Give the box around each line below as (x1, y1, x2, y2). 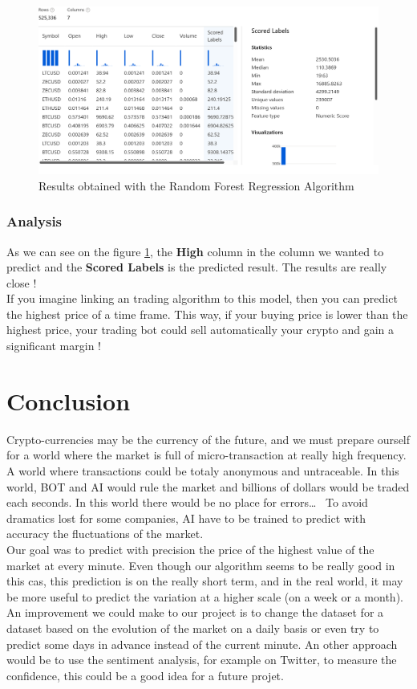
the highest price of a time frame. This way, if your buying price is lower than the (6, 305, 408, 322)
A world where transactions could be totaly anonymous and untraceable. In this (6, 462, 399, 479)
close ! (6, 274, 37, 291)
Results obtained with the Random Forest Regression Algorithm (38, 177, 354, 194)
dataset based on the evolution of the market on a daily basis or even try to (6, 619, 379, 636)
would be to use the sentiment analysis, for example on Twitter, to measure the (6, 651, 397, 668)
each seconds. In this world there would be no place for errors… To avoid (6, 494, 368, 511)
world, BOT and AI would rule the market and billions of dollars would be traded (6, 478, 410, 495)
